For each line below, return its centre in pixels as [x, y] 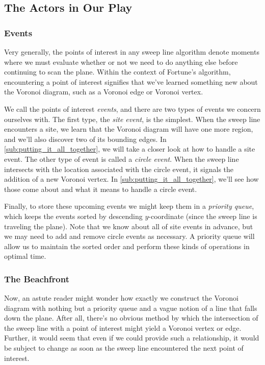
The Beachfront [37, 278]
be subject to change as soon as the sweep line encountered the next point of [124, 348]
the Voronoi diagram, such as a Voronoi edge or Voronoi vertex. [104, 92]
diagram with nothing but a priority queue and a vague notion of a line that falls [131, 308]
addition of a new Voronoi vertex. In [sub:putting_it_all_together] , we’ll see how [131, 179]
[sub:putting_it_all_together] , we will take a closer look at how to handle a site [130, 149]
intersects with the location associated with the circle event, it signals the [119, 169]
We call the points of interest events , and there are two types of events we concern [132, 108]
